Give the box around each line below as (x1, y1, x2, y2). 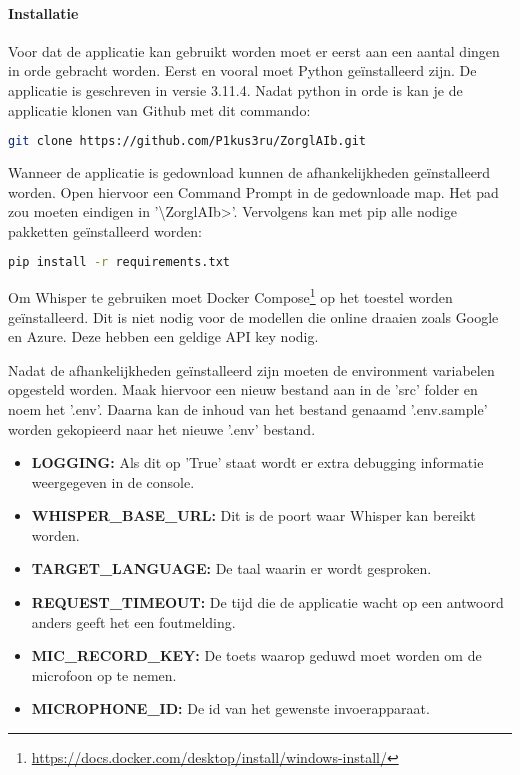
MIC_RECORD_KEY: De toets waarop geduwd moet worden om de (31, 645, 482, 666)
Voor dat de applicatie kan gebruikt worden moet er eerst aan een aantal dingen (8, 40, 500, 61)
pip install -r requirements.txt (8, 255, 230, 270)
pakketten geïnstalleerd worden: (8, 220, 202, 241)
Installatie (8, 2, 79, 23)
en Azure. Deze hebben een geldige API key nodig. (8, 326, 319, 347)
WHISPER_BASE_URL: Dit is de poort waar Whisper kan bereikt (31, 505, 476, 526)
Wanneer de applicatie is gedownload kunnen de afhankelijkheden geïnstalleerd (8, 162, 491, 183)
